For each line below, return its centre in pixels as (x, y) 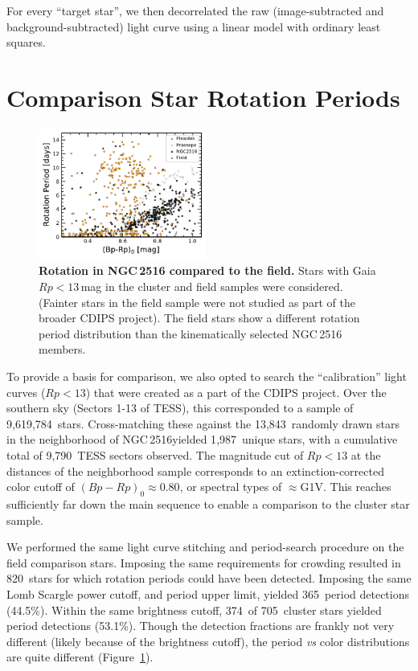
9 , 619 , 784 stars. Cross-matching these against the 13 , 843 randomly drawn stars (203, 423)
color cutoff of (41, 487)
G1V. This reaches (346, 487)
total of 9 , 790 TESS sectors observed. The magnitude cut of (155, 455)
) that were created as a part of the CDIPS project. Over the (236, 392)
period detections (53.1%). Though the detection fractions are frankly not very (201, 626)
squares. (26, 42)
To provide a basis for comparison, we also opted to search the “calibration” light (207, 376)
